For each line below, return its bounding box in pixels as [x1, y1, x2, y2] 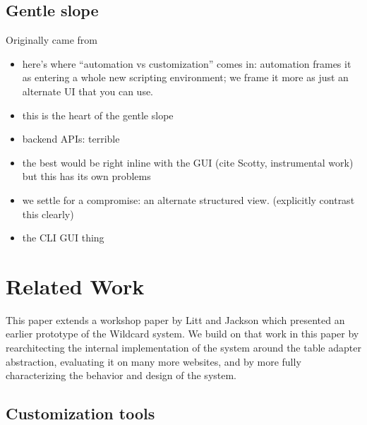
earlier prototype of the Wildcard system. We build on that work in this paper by [6, 326, 359, 341]
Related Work [6, 271, 145, 300]
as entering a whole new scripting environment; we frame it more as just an [22, 70, 349, 85]
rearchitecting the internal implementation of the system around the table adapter [6, 340, 361, 355]
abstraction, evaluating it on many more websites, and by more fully [6, 354, 301, 369]
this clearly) [22, 206, 74, 221]
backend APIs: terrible [22, 131, 120, 146]
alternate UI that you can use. [22, 83, 154, 98]
